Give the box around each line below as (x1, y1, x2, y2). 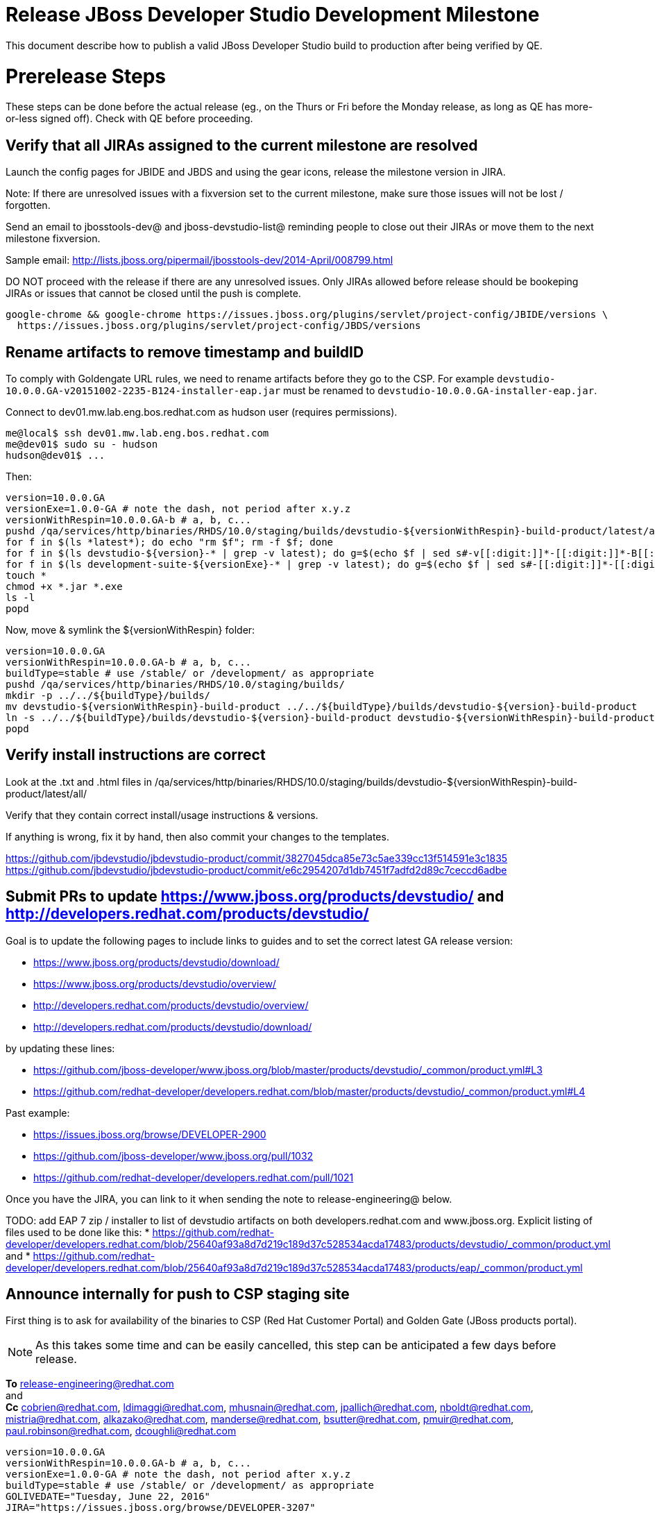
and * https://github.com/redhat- (6, 1249, 155, 1262)
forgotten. (6, 199, 51, 212)
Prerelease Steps (6, 64, 167, 88)
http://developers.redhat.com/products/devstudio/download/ (33, 1020, 312, 1033)
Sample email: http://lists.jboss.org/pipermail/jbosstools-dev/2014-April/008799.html (6, 254, 393, 267)
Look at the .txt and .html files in (6, 775, 152, 788)
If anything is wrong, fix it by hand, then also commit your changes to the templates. (6, 830, 389, 843)
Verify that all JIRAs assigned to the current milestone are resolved (6, 136, 478, 154)
